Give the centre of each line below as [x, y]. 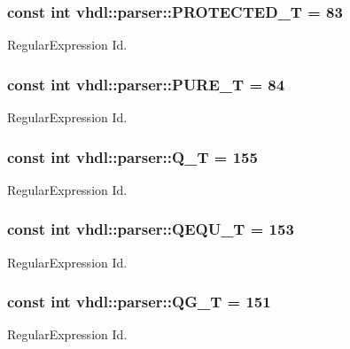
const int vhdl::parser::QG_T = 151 [139, 302]
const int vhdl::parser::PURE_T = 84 [146, 84]
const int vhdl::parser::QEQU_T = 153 [151, 229]
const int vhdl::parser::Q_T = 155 [132, 156]
